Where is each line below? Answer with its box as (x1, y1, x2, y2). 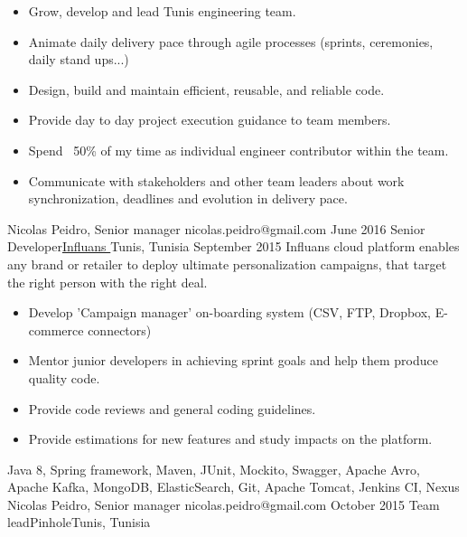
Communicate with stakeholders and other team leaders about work (28, 171, 405, 190)
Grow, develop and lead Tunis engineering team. (28, 2, 296, 20)
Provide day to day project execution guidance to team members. (28, 110, 391, 129)
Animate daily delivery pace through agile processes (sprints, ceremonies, (28, 32, 434, 51)
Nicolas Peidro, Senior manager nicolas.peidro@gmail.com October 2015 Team (7, 495, 440, 513)
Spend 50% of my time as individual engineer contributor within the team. (28, 140, 449, 159)
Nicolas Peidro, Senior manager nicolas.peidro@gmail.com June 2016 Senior (7, 219, 425, 238)
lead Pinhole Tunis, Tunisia (7, 513, 151, 532)
